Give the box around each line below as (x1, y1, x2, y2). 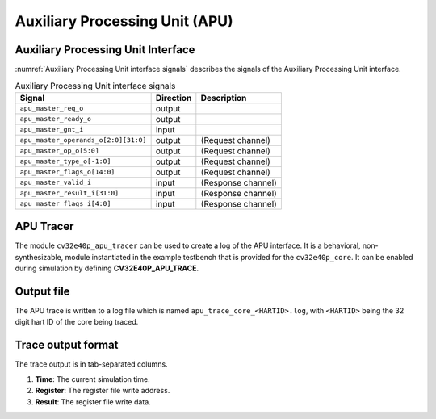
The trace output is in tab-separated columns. (15, 359, 169, 369)
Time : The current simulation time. (35, 374, 150, 383)
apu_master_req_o (19, 104, 84, 113)
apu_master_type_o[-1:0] (19, 157, 111, 166)
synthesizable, (15, 252, 64, 262)
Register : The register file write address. (35, 386, 170, 396)
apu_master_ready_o (19, 115, 92, 124)
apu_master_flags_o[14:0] (19, 168, 115, 177)
